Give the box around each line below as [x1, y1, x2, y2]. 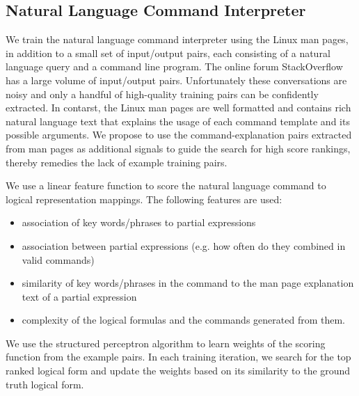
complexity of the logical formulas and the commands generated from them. [22, 312, 345, 327]
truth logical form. [6, 377, 84, 391]
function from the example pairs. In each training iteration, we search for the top [6, 349, 351, 364]
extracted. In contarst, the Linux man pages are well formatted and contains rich [6, 100, 351, 115]
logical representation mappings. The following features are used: [6, 191, 282, 206]
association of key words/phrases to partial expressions [22, 215, 256, 230]
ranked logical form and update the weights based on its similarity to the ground [6, 363, 351, 378]
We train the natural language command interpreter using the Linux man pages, [6, 32, 349, 47]
